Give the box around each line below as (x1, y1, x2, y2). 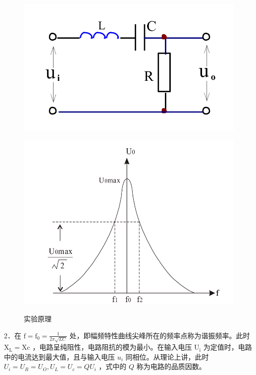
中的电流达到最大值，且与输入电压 (4, 351, 115, 362)
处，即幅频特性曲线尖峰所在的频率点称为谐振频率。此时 (69, 330, 250, 340)
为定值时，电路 (203, 342, 252, 352)
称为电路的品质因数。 (136, 361, 206, 372)
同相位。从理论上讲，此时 (125, 351, 209, 362)
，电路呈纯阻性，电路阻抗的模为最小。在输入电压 (32, 342, 192, 352)
